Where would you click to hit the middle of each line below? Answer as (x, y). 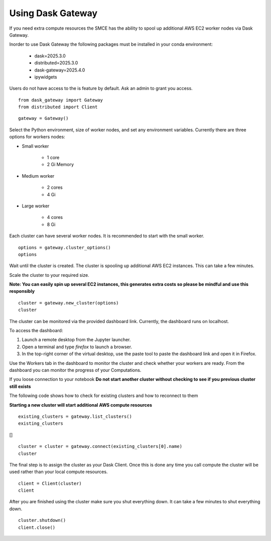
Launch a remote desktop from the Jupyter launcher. (76, 340)
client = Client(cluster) (50, 483)
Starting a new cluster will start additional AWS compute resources (81, 405)
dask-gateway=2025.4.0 (60, 70)
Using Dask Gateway (53, 13)
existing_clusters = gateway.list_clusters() (75, 416)
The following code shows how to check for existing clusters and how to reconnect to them (104, 396)
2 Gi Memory (60, 165)
